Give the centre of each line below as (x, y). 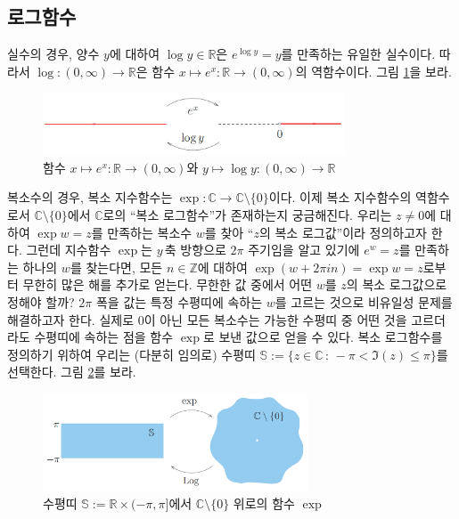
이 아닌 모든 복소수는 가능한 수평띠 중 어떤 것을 (275, 319)
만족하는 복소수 (150, 232)
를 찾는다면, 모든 (116, 267)
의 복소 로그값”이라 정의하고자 (343, 232)
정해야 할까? (41, 302)
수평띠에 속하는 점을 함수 (104, 337)
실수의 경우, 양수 (53, 54)
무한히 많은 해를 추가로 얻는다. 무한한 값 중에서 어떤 (168, 284)
